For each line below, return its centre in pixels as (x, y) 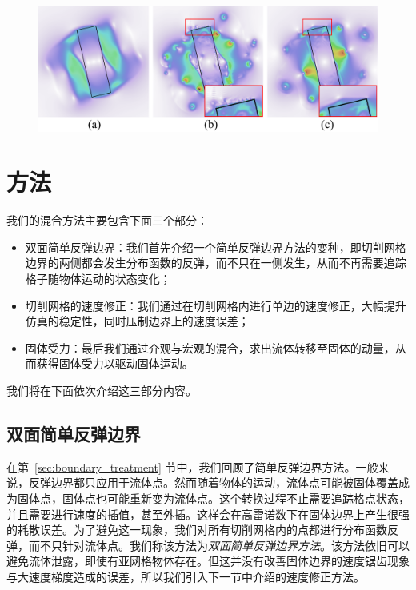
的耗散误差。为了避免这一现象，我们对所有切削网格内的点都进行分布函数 (197, 530)
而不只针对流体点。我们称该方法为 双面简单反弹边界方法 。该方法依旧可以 (219, 545)
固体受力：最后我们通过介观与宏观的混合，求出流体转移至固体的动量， (210, 347)
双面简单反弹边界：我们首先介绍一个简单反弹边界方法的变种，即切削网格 (216, 247)
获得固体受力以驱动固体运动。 (115, 363)
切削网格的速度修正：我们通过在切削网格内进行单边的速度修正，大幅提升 (216, 305)
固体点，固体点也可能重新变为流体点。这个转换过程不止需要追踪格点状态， (213, 498)
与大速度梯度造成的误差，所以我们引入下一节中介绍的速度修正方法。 (186, 576)
